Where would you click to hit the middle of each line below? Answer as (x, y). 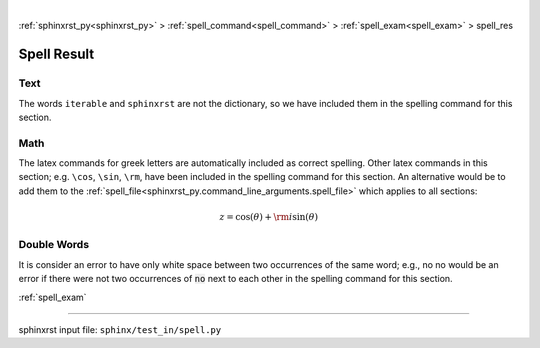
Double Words (54, 245)
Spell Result (56, 54)
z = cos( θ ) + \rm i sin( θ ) (269, 217)
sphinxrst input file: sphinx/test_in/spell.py (120, 329)
